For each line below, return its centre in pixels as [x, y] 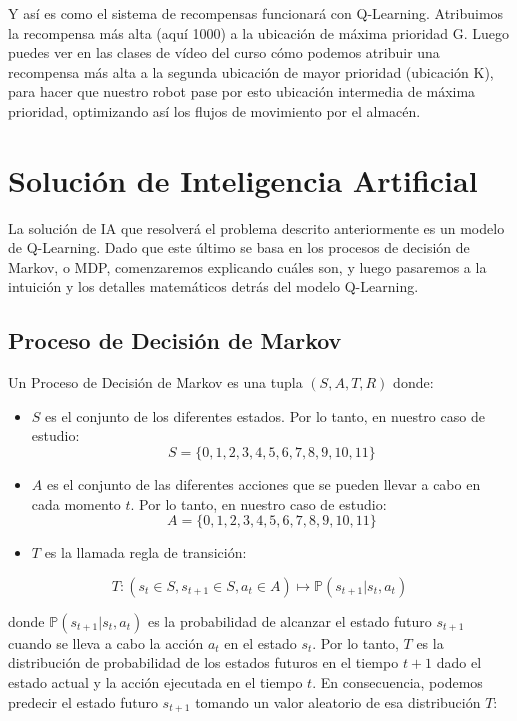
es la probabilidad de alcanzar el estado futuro [289, 620]
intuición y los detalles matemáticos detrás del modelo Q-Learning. [213, 286]
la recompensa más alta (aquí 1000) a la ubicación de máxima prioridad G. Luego [259, 32]
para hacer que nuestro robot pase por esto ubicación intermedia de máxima [242, 91]
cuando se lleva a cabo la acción [106, 642]
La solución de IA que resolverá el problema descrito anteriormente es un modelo [256, 227]
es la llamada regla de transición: [145, 552]
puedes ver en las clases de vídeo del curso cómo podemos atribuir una [224, 52]
